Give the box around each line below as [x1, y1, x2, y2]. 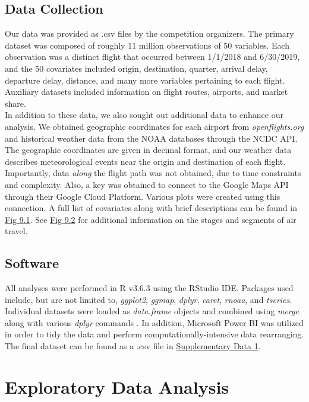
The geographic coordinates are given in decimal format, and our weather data [5, 143, 292, 156]
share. [5, 97, 26, 109]
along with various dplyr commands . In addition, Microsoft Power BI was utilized [5, 316, 304, 328]
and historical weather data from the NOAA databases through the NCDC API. [5, 132, 298, 144]
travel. [5, 225, 28, 237]
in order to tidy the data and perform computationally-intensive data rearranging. [5, 328, 304, 340]
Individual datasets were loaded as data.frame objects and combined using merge [5, 305, 299, 317]
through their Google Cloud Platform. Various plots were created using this [5, 190, 280, 202]
